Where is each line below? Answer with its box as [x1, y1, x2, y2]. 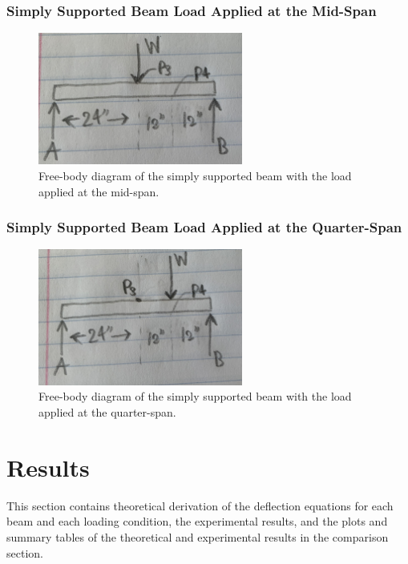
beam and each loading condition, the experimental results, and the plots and [6, 513, 388, 530]
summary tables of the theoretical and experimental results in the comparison [6, 528, 389, 545]
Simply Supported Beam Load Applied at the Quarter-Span [6, 217, 402, 237]
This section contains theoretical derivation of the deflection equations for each [6, 497, 394, 514]
